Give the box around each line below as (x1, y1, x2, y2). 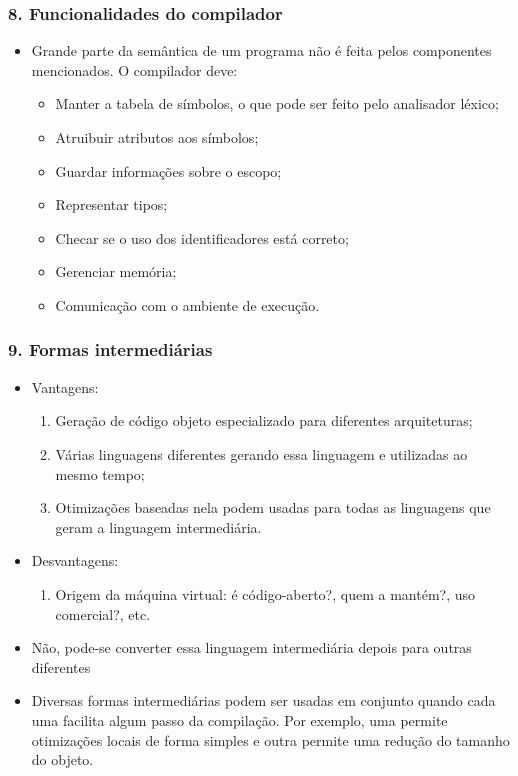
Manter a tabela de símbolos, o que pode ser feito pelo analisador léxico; (55, 93, 499, 114)
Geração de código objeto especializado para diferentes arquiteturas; (55, 410, 473, 431)
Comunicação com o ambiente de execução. (55, 294, 320, 315)
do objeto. (31, 749, 94, 770)
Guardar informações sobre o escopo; (55, 160, 282, 181)
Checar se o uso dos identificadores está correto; (55, 227, 349, 248)
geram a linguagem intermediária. (55, 516, 262, 537)
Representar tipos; (55, 194, 168, 215)
